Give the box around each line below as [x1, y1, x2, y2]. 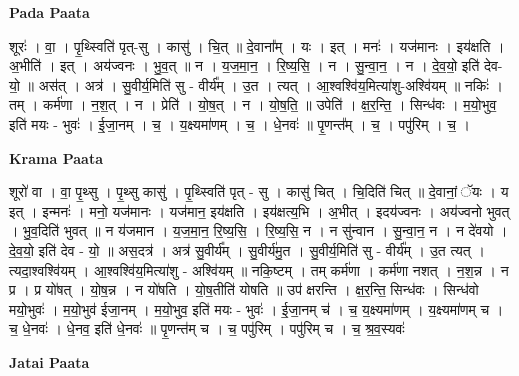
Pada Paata [9, 2, 90, 22]
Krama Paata [9, 147, 103, 168]
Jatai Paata [9, 351, 90, 372]
